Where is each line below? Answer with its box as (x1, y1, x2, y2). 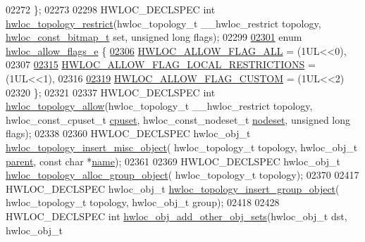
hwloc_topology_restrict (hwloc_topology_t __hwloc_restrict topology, (6, 15, 321, 30)
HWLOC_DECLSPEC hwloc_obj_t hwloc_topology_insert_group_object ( (6, 181, 340, 196)
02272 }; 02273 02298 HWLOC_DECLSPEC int (6, 2, 216, 16)
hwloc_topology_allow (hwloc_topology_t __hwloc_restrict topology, (6, 98, 313, 113)
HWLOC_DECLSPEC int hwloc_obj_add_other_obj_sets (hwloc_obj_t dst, (6, 208, 347, 223)
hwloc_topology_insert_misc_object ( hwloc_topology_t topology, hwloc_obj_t (6, 139, 358, 154)
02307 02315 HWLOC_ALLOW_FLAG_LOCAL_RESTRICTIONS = (6, 57, 316, 72)
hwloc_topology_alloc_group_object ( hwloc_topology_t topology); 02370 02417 (6, 167, 359, 182)
